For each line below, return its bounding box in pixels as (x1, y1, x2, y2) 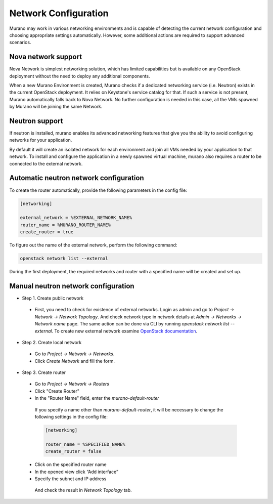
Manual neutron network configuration (9, 281, 134, 290)
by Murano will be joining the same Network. (9, 104, 103, 110)
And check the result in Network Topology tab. (34, 487, 132, 493)
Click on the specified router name (34, 461, 107, 468)
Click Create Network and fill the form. (34, 358, 115, 364)
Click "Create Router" (34, 388, 79, 394)
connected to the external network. (9, 160, 83, 166)
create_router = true (20, 229, 74, 235)
